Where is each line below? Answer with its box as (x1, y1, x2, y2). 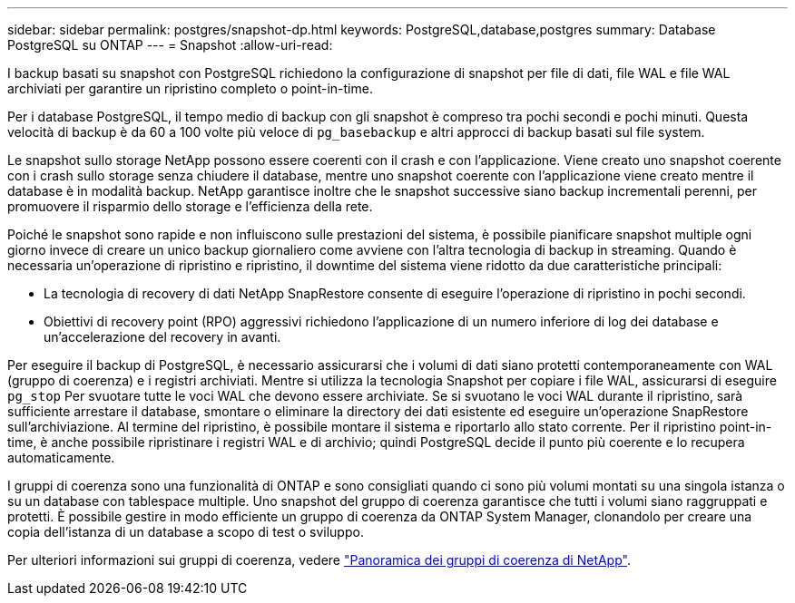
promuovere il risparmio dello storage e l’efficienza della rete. (7, 199, 373, 214)
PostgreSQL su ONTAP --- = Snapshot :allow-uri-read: (7, 37, 333, 53)
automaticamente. (7, 450, 115, 465)
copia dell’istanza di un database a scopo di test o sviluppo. (7, 524, 364, 540)
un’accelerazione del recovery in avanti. (44, 329, 281, 345)
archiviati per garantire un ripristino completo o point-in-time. (7, 81, 373, 96)
